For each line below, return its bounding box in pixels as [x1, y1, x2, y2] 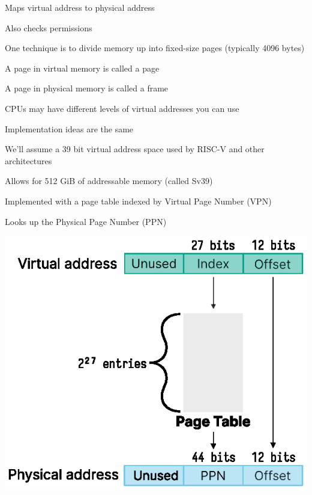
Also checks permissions [5, 21, 92, 34]
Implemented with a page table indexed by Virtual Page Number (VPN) [5, 194, 272, 207]
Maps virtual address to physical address [5, 1, 155, 13]
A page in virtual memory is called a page [5, 61, 160, 74]
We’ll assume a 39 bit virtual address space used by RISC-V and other [5, 143, 265, 155]
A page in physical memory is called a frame [5, 82, 169, 94]
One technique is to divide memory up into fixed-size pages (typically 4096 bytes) [5, 42, 305, 54]
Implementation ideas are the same [5, 122, 134, 135]
